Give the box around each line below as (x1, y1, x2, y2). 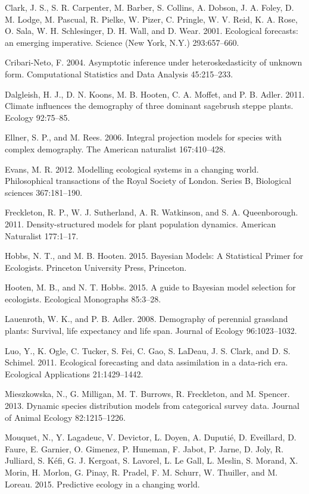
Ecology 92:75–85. (5, 111, 70, 123)
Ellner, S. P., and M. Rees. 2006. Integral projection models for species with (5, 131, 282, 143)
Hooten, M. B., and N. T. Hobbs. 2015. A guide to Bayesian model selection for (5, 281, 296, 293)
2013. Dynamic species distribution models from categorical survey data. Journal (5, 399, 299, 412)
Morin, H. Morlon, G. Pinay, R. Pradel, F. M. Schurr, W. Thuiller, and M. (5, 466, 278, 478)
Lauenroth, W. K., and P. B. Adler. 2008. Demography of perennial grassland (5, 312, 288, 325)
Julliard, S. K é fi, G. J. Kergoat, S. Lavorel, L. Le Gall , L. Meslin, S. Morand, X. (5, 454, 298, 467)
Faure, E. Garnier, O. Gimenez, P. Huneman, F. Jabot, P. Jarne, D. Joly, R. (5, 442, 284, 455)
